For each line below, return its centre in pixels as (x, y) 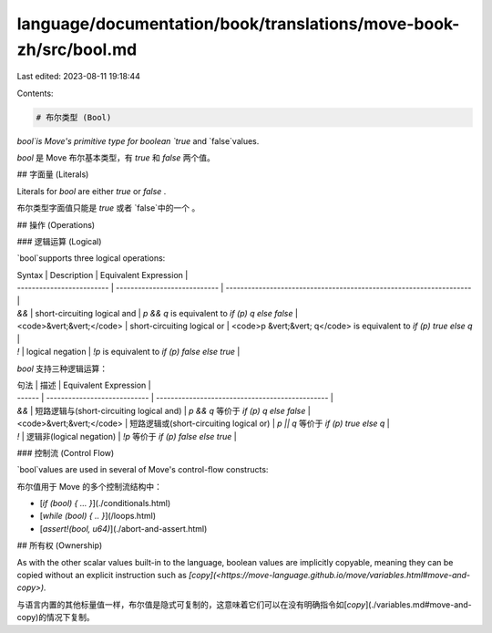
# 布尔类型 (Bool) (74, 117)
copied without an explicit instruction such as (102, 576)
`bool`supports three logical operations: (91, 258)
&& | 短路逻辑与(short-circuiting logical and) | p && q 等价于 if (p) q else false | (164, 410)
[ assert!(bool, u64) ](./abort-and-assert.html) (123, 528)
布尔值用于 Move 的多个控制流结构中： (90, 486)
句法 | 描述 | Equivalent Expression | (84, 385)
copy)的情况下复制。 (56, 617)
